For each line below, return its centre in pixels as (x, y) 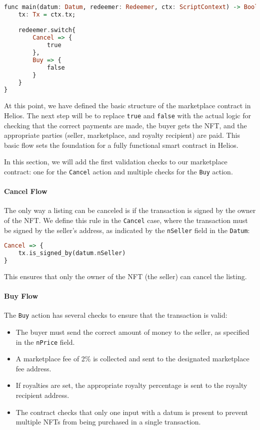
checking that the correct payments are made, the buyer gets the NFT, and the (125, 125)
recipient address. (42, 395)
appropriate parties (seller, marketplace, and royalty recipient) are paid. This (122, 135)
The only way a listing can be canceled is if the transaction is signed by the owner (130, 210)
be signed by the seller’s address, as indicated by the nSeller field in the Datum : (127, 230)
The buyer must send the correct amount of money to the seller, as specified (132, 332)
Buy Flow (21, 296)
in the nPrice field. (45, 342)
